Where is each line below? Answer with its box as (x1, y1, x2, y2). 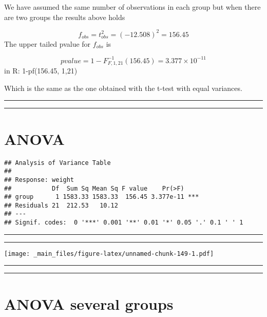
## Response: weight (4, 176, 74, 183)
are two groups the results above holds (4, 11, 125, 22)
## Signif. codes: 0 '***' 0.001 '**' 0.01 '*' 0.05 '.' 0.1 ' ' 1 (4, 219, 243, 227)
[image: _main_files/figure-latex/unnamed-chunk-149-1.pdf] (4, 250, 214, 257)
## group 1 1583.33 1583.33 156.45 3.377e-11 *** (4, 193, 199, 201)
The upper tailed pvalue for (4, 38, 91, 49)
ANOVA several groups (4, 293, 174, 314)
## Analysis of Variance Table (4, 159, 111, 166)
